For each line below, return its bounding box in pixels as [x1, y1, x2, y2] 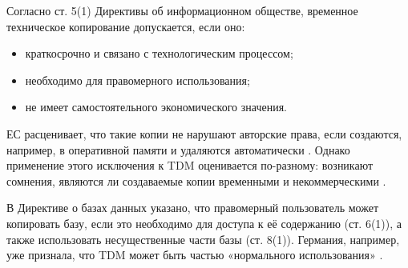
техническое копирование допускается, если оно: [6, 18, 245, 34]
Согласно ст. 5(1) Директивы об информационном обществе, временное [6, 2, 358, 18]
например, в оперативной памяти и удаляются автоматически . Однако [6, 141, 350, 158]
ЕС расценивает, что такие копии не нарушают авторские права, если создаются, [6, 125, 402, 142]
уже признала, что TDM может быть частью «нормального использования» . [6, 246, 383, 263]
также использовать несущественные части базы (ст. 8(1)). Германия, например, [6, 230, 400, 247]
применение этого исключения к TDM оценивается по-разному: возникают [6, 157, 374, 174]
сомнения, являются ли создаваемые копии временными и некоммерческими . [6, 172, 386, 189]
